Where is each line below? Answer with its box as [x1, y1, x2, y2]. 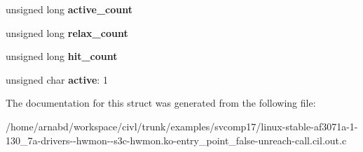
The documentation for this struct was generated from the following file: [6, 96, 316, 110]
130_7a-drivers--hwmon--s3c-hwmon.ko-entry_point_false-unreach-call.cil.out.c [6, 132, 347, 147]
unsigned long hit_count [6, 49, 118, 63]
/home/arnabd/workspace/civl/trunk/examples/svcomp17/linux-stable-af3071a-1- [6, 119, 358, 133]
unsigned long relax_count [6, 25, 128, 40]
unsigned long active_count [6, 2, 132, 16]
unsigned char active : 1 [6, 72, 108, 86]
